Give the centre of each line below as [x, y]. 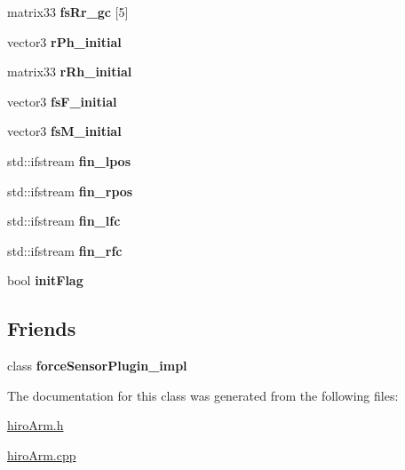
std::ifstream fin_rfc [65, 250]
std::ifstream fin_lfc [64, 221]
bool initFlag [45, 280]
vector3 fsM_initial [64, 131]
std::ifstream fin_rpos [70, 191]
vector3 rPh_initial [64, 41]
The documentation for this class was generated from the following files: [203, 395]
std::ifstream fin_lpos [69, 160]
